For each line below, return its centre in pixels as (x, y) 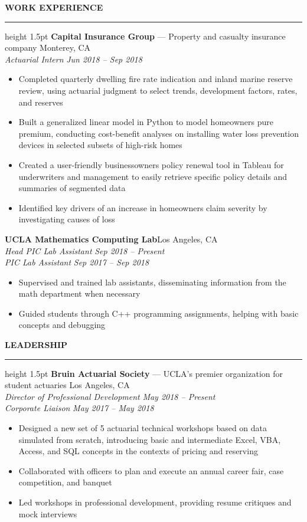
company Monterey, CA (48, 47)
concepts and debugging (62, 325)
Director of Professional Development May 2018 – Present (110, 396)
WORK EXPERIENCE (54, 7)
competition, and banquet (65, 482)
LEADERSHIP (36, 345)
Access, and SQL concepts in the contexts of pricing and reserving (138, 451)
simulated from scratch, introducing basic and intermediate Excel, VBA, (150, 439)
